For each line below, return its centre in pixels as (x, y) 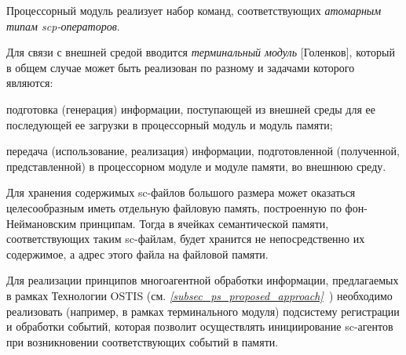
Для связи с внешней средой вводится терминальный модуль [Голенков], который (201, 52)
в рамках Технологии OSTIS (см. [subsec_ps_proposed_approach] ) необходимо (199, 295)
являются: (30, 83)
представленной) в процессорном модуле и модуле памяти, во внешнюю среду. (196, 166)
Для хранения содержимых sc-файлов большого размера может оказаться (181, 192)
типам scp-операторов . (63, 25)
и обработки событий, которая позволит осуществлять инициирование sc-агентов (200, 326)
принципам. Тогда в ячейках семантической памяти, (204, 223)
